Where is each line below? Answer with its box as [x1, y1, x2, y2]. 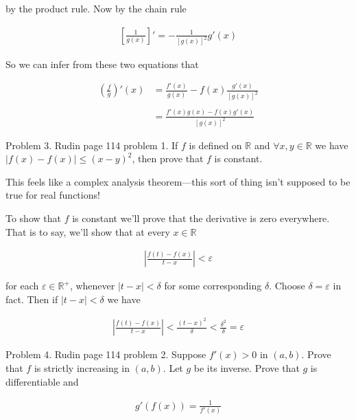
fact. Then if [5, 291, 58, 306]
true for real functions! [5, 188, 100, 202]
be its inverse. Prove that [193, 360, 300, 375]
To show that [5, 211, 61, 225]
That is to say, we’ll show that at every [5, 224, 170, 239]
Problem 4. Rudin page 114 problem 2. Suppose [5, 347, 206, 362]
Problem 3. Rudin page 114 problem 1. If [5, 137, 178, 152]
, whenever [69, 278, 115, 293]
